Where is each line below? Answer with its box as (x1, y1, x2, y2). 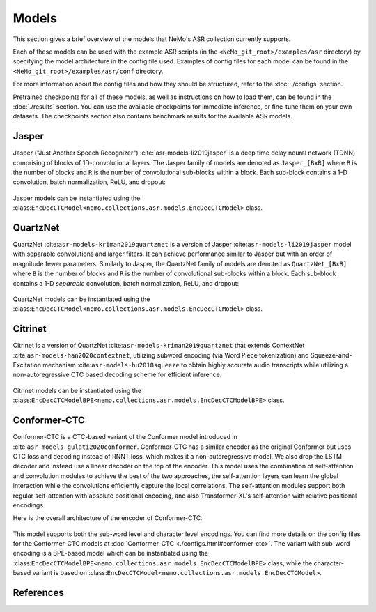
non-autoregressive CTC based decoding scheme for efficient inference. (13, 370, 222, 379)
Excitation (13, 361, 42, 369)
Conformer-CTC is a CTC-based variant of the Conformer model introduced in (13, 433, 238, 441)
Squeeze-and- (310, 351, 352, 359)
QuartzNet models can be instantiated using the (13, 295, 150, 303)
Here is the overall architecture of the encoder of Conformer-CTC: (13, 514, 203, 522)
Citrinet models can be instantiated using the (13, 386, 142, 395)
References (13, 587, 64, 599)
